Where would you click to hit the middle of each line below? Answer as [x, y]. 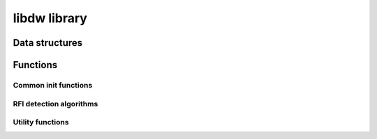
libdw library [50, 18]
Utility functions [41, 122]
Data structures [48, 43]
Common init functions [53, 85]
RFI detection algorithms [56, 104]
